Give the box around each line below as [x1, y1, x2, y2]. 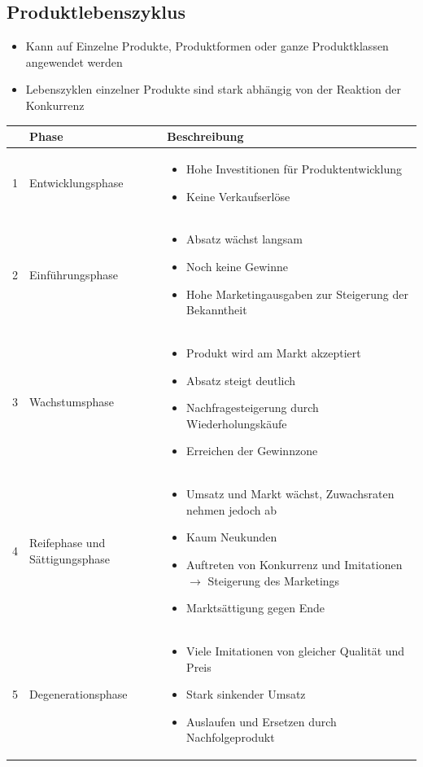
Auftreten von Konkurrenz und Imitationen [186, 555, 403, 572]
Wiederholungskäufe [186, 414, 287, 432]
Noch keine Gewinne [186, 257, 289, 274]
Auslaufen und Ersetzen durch [186, 712, 337, 730]
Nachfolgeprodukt [186, 729, 275, 746]
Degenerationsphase [29, 686, 128, 703]
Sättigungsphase [29, 550, 110, 567]
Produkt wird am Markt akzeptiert [186, 344, 361, 361]
